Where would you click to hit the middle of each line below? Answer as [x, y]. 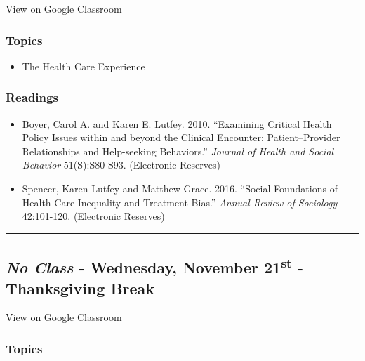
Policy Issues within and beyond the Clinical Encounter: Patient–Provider [181, 137]
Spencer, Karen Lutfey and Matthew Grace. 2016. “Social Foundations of [180, 188]
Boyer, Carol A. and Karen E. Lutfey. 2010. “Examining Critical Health [177, 123]
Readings [32, 97]
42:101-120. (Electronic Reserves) [93, 216]
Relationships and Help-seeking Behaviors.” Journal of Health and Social [178, 151]
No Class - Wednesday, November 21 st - [155, 266]
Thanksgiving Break [80, 288]
